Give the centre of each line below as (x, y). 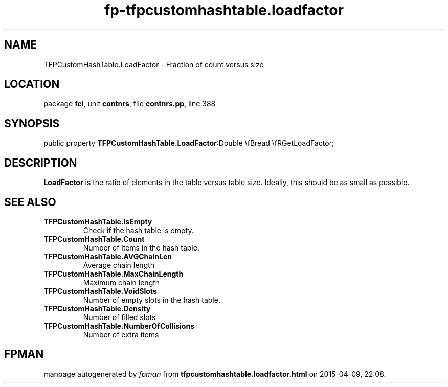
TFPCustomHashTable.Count (94, 239)
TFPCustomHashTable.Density (97, 308)
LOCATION (32, 84)
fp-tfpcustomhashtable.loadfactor (224, 10)
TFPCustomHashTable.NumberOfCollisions (119, 326)
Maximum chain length (121, 282)
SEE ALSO (30, 202)
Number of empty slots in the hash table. (152, 300)
